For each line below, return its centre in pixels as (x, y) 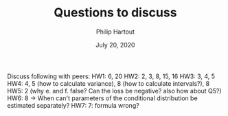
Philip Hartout (115, 32)
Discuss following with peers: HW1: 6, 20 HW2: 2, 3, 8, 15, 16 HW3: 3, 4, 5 (111, 76)
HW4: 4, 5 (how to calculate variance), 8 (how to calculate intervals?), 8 (109, 83)
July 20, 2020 (115, 45)
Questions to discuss (115, 13)
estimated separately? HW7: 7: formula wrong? (73, 105)
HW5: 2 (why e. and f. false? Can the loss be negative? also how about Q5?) (114, 91)
